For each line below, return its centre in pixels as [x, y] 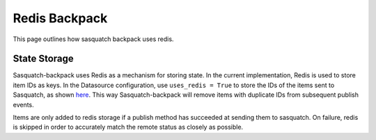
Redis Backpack [60, 18]
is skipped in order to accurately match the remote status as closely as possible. [128, 127]
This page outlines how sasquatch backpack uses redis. [93, 39]
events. [23, 104]
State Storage [44, 59]
